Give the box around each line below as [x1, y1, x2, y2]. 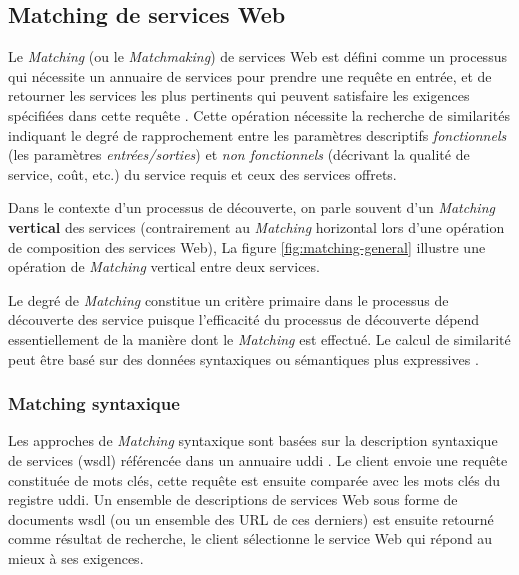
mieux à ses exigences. [8, 547, 144, 568]
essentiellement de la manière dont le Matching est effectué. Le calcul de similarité [8, 328, 511, 349]
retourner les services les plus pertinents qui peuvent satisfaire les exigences [8, 85, 470, 106]
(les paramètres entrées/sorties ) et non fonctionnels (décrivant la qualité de [8, 144, 470, 165]
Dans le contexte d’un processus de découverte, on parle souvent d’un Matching [8, 197, 495, 218]
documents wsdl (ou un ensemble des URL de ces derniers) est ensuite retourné [8, 508, 494, 529]
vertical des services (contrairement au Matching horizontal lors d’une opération [8, 216, 505, 237]
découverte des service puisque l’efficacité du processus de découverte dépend [8, 309, 480, 330]
